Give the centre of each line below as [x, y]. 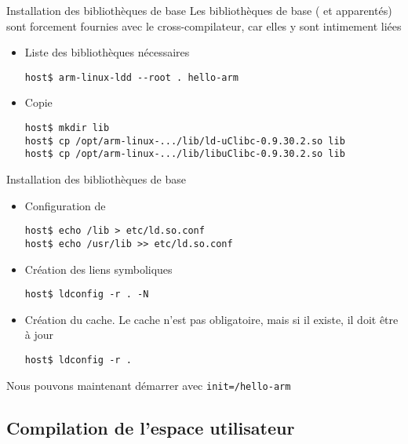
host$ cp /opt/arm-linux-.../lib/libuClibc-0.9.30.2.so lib [185, 154]
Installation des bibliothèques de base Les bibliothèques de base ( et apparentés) [199, 10]
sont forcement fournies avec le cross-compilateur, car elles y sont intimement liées [204, 25]
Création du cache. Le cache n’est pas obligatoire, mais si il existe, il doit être [211, 319]
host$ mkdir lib [67, 128]
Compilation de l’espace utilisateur [151, 427]
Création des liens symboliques [98, 269]
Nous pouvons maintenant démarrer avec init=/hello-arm [149, 385]
